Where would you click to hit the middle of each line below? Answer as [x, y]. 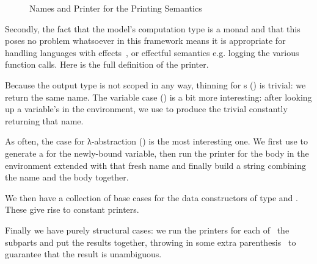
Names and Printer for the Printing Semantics [116, 8]
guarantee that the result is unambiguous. [83, 254]
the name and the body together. [67, 177]
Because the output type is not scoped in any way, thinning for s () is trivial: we [155, 84]
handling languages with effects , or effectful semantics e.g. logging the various [152, 52]
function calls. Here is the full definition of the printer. [107, 64]
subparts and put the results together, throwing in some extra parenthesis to [151, 242]
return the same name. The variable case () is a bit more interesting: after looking [158, 97]
